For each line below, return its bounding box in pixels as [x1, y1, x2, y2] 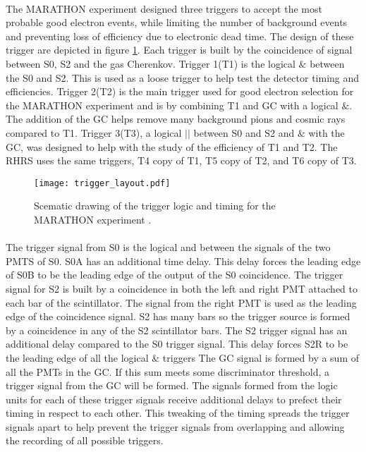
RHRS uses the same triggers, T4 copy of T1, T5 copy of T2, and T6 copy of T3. [6, 153, 357, 168]
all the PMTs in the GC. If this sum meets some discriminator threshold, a [6, 364, 330, 379]
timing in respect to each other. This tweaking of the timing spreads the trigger [6, 405, 350, 420]
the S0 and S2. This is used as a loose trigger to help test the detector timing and [6, 70, 360, 85]
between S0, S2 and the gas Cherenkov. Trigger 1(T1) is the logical [6, 56, 295, 71]
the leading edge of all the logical [6, 350, 149, 365]
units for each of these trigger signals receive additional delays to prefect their [6, 391, 342, 406]
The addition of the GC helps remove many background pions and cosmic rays [6, 111, 346, 126]
